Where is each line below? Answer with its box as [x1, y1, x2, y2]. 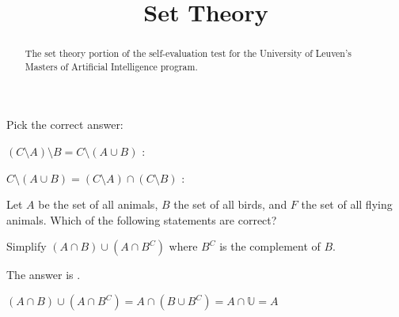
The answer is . [6, 266, 81, 283]
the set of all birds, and [173, 196, 287, 213]
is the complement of [219, 238, 321, 255]
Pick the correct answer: [6, 116, 123, 133]
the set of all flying [301, 196, 393, 213]
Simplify [6, 238, 47, 255]
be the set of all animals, [38, 196, 158, 213]
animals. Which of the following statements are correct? [6, 211, 277, 228]
